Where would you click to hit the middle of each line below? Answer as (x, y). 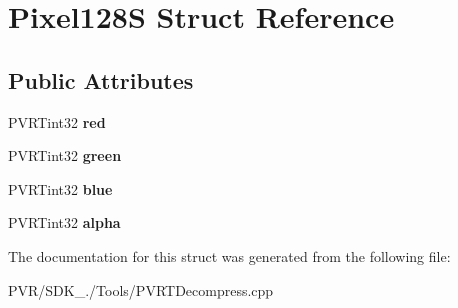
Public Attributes (101, 79)
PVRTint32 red (57, 121)
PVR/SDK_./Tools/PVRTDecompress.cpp (141, 289)
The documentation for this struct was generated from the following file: (229, 255)
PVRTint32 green (65, 155)
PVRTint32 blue (60, 188)
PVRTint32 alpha (64, 222)
